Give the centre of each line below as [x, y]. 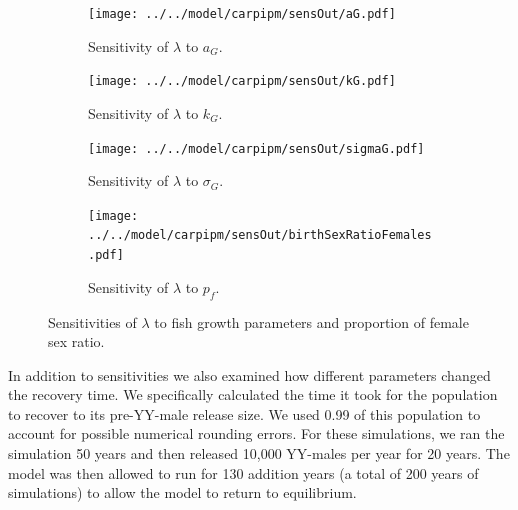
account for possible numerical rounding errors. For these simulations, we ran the [256, 433]
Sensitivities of [92, 321]
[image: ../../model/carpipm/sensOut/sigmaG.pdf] [256, 148]
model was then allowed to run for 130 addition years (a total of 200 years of [243, 472]
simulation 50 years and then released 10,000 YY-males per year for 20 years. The [259, 453]
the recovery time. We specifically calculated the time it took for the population [253, 394]
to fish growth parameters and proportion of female [311, 321]
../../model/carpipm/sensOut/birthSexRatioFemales [260, 235]
